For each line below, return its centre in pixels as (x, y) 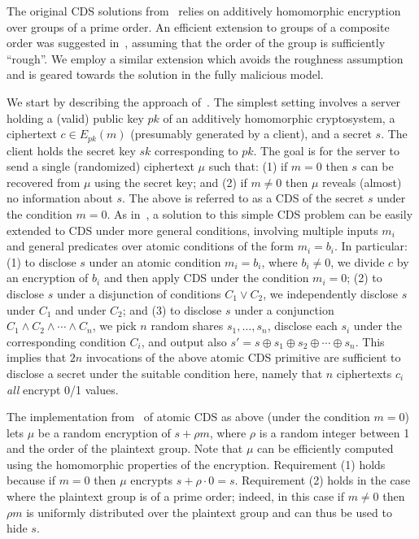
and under (81, 309)
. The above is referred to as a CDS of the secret (243, 198)
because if (31, 480)
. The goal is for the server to (327, 150)
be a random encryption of (104, 432)
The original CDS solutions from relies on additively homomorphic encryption (204, 11)
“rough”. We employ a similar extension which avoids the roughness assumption (205, 58)
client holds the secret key (71, 150)
